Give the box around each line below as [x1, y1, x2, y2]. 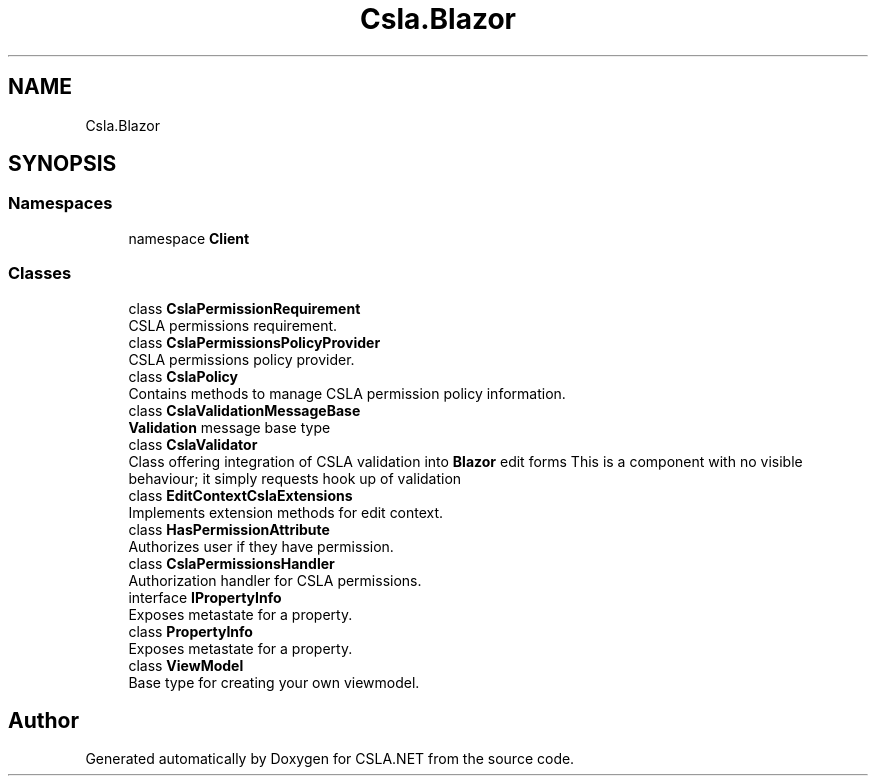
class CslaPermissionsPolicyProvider [128, 333, 381, 351]
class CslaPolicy [128, 367, 239, 385]
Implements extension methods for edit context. [128, 503, 444, 521]
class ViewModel [128, 656, 244, 674]
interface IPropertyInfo [128, 588, 282, 606]
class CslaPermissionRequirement [128, 299, 361, 317]
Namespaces [8, 193, 113, 214]
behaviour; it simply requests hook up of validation [128, 469, 462, 487]
